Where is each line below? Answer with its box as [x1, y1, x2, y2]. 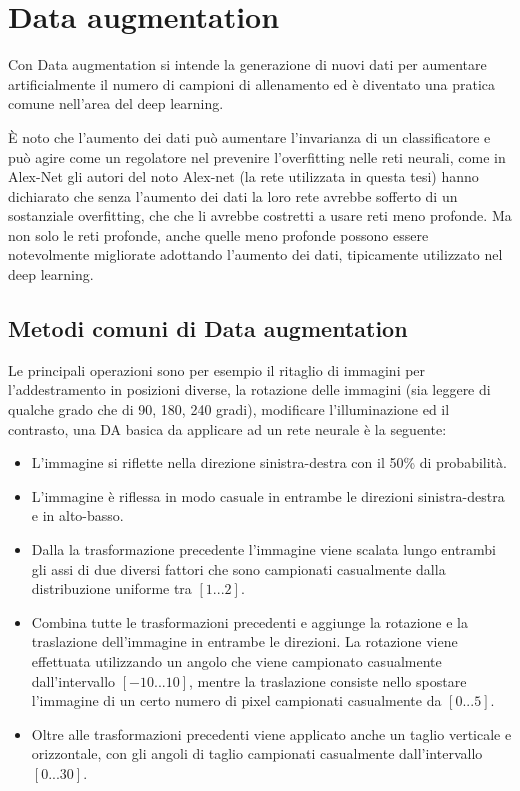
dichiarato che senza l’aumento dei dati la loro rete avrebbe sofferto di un [8, 185, 458, 206]
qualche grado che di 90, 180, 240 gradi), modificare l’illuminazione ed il [8, 399, 450, 420]
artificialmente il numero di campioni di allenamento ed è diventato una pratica [8, 73, 496, 94]
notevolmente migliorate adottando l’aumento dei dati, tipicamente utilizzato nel [8, 244, 503, 265]
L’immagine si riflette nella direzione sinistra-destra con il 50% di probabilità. [31, 452, 507, 473]
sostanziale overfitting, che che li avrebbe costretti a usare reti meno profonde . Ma [8, 205, 512, 226]
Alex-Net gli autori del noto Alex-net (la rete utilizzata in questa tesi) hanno [8, 166, 479, 187]
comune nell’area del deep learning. [8, 93, 224, 114]
